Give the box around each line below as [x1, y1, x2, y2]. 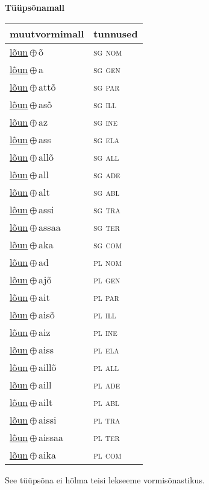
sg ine [93, 114, 118, 129]
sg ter [93, 219, 120, 234]
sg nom [93, 44, 122, 59]
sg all [93, 149, 119, 164]
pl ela [93, 342, 119, 356]
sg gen [93, 62, 120, 76]
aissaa [39, 430, 64, 444]
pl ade [93, 377, 120, 392]
